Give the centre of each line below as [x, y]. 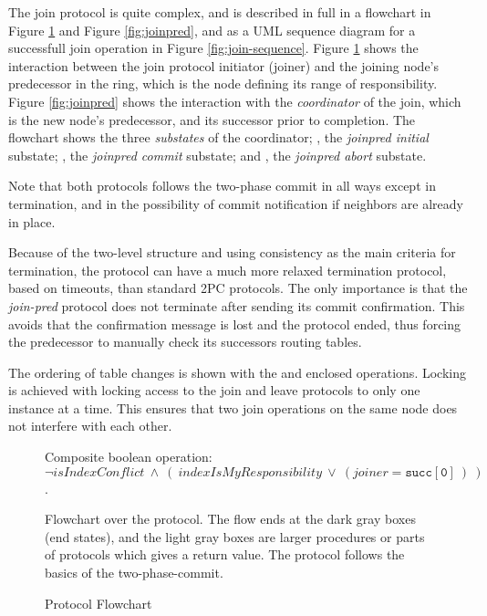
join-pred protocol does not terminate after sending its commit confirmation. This [237, 305]
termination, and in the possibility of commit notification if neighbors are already [236, 203]
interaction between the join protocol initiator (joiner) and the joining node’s [224, 65]
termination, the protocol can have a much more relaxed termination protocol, [228, 270]
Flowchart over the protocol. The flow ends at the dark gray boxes [230, 519]
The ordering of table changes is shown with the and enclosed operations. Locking [237, 372]
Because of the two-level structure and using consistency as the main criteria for [232, 252]
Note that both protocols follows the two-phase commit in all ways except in [222, 186]
